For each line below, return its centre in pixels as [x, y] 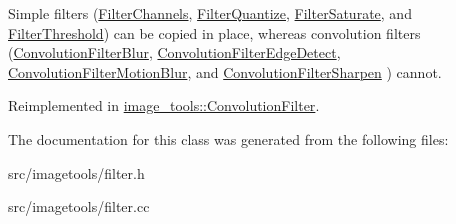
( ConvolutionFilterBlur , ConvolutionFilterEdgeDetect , [174, 52]
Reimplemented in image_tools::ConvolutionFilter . [164, 105]
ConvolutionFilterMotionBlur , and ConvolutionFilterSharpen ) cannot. [225, 71]
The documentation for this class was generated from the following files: [228, 138]
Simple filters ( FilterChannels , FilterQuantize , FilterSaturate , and [210, 13]
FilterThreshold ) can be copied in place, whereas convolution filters [214, 32]
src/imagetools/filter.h [76, 172]
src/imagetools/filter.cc [79, 206]
